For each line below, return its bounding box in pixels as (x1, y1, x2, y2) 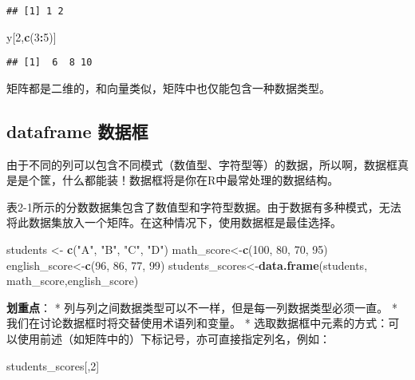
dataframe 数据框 (6, 118, 148, 143)
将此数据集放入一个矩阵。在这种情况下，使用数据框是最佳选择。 (6, 214, 342, 231)
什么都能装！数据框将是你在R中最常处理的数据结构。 (61, 172, 339, 188)
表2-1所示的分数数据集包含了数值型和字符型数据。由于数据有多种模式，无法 (6, 198, 401, 215)
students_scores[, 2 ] (6, 357, 100, 374)
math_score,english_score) (6, 272, 139, 289)
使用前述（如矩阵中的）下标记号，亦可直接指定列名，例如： (17, 331, 330, 347)
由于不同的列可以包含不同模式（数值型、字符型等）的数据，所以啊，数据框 (6, 156, 397, 172)
